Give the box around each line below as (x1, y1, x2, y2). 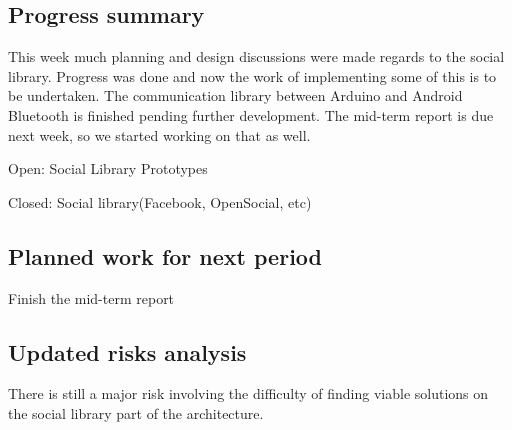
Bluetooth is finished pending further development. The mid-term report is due (8, 104, 494, 125)
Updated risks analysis (8, 336, 247, 367)
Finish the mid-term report (8, 287, 175, 308)
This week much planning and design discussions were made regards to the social (8, 46, 505, 67)
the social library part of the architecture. (8, 402, 264, 423)
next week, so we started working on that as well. (8, 124, 311, 145)
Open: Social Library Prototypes (8, 158, 208, 179)
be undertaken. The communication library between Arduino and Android (8, 85, 463, 106)
